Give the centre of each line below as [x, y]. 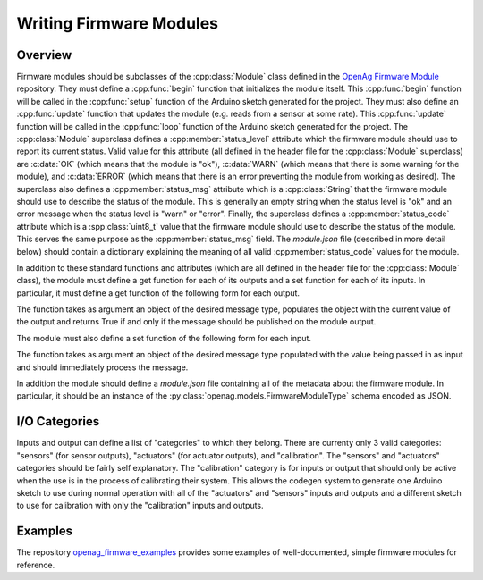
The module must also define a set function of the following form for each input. [164, 338]
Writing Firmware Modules [118, 23]
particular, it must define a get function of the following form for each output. [158, 293]
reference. [36, 565]
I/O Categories [58, 421]
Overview [44, 55]
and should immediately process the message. [102, 367]
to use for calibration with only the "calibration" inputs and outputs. [140, 506]
